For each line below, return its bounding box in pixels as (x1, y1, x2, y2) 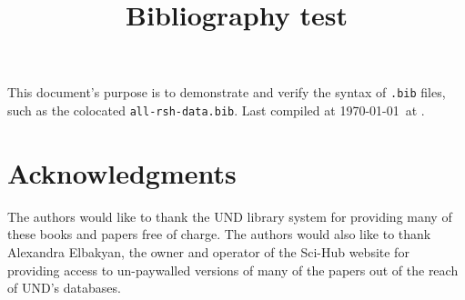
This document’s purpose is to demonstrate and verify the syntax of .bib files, (7, 83, 446, 102)
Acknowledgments (7, 154, 237, 191)
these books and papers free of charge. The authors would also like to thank (7, 225, 431, 244)
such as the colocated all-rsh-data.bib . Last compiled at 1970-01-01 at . (7, 101, 425, 120)
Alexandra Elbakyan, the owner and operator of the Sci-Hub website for (7, 243, 409, 261)
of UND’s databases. (7, 278, 121, 297)
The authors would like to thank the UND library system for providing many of (7, 206, 452, 225)
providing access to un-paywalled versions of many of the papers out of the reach (7, 260, 459, 279)
